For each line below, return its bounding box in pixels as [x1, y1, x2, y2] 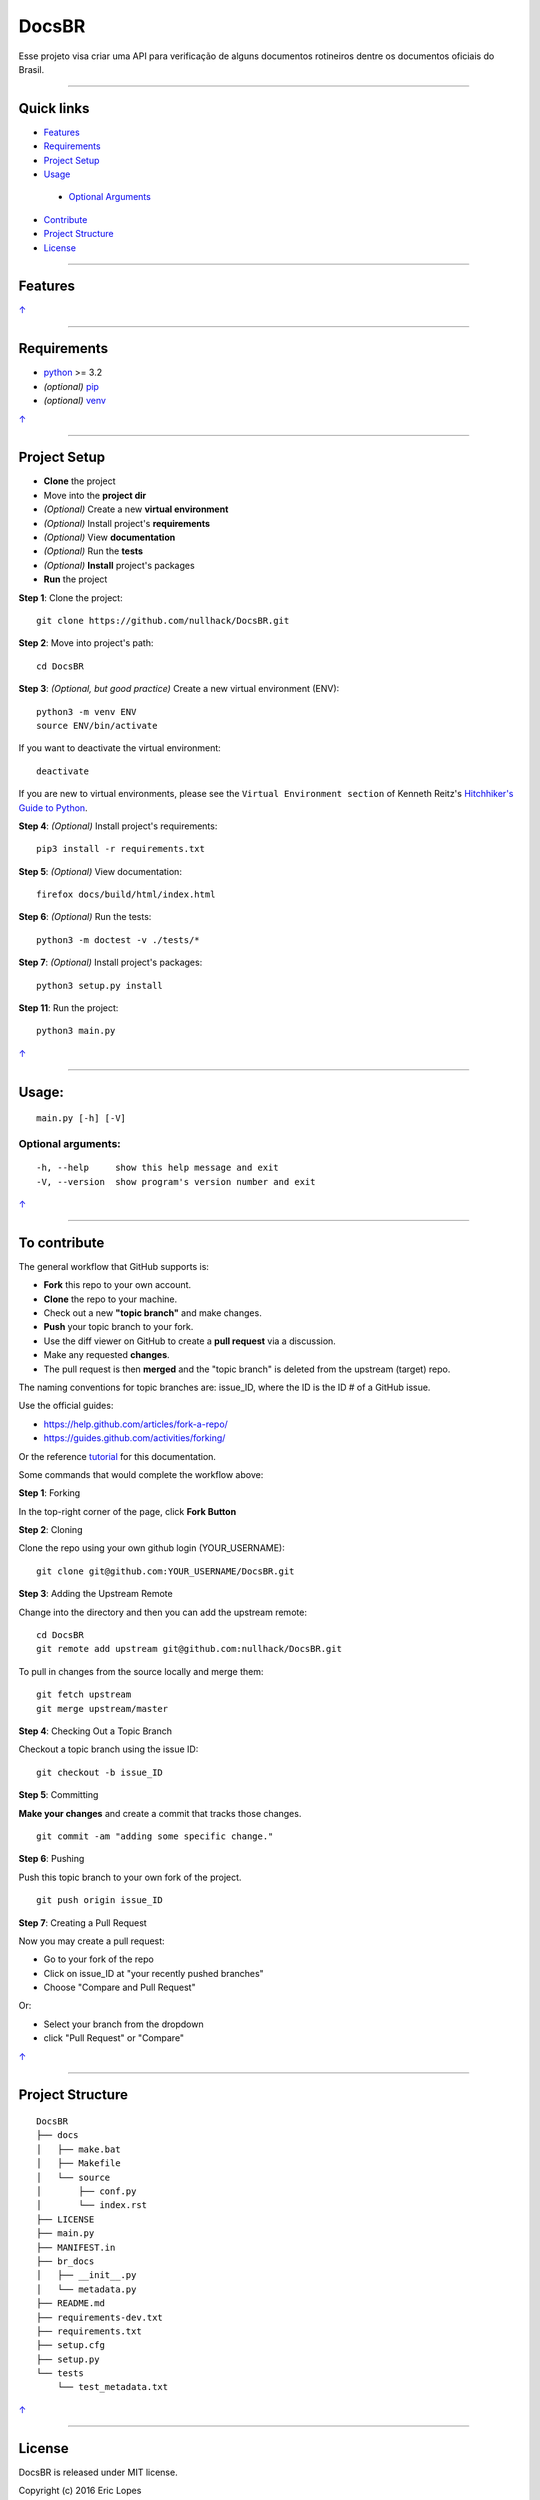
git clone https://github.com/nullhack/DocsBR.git [36, 615, 290, 626]
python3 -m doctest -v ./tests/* [36, 934, 200, 945]
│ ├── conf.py [36, 2186, 137, 2197]
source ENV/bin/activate [36, 720, 158, 731]
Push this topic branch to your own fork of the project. [18, 1871, 242, 1883]
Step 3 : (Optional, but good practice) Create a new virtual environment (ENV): [18, 683, 340, 695]
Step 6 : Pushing [18, 1853, 85, 1865]
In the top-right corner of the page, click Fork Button [18, 1505, 237, 1517]
